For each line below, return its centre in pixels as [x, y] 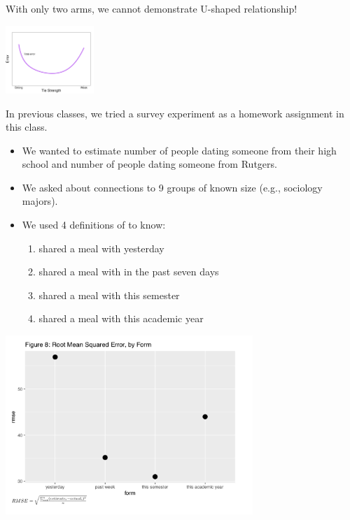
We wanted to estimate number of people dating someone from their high [179, 150]
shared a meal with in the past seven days [129, 272]
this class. [27, 127]
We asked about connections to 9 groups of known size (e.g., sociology [172, 187]
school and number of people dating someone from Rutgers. [149, 164]
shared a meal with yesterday [101, 248]
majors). [40, 201]
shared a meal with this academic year [121, 318]
